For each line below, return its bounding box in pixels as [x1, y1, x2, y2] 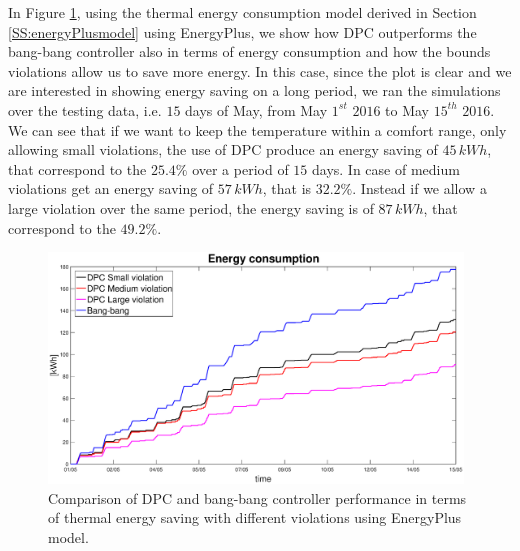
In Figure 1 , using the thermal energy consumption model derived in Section [8, 2, 477, 22]
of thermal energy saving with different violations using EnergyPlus [48, 507, 462, 528]
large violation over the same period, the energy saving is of [8, 197, 374, 218]
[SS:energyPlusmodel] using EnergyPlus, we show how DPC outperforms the [8, 21, 477, 42]
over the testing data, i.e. [8, 99, 162, 120]
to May [385, 99, 430, 120]
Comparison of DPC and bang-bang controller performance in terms [48, 487, 467, 508]
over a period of [192, 158, 289, 179]
